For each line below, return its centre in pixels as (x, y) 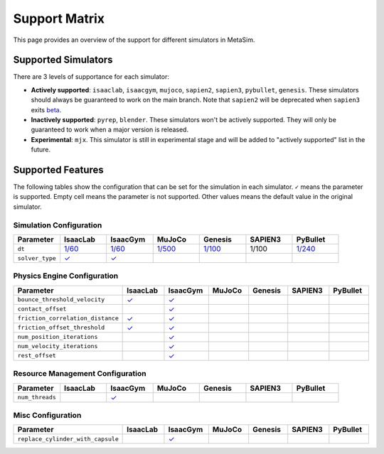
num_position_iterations (58, 337)
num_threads (37, 398)
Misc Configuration (47, 415)
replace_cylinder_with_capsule (68, 439)
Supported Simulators (63, 60)
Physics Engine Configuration (66, 276)
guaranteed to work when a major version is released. (110, 130)
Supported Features (59, 170)
